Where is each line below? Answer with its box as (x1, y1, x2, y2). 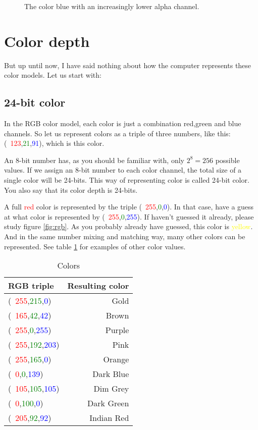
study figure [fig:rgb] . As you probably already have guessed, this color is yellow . (4, 221, 253, 232)
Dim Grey (93, 383, 129, 395)
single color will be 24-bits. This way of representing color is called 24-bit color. (4, 175, 249, 185)
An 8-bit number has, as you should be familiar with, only (4, 154, 184, 165)
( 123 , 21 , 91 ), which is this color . (4, 138, 105, 148)
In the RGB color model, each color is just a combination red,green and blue (4, 118, 241, 129)
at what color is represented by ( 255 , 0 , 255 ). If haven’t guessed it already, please (4, 211, 254, 222)
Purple (105, 324, 129, 336)
